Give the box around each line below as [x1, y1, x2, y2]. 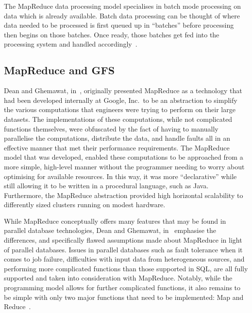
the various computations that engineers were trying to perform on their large [4, 104, 235, 115]
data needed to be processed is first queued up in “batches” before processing [4, 20, 234, 30]
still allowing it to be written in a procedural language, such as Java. [4, 181, 209, 191]
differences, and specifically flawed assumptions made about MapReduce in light [4, 235, 242, 245]
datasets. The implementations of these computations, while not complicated [4, 114, 233, 124]
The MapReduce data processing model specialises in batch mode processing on [4, 1, 241, 11]
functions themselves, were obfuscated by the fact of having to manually [4, 123, 218, 133]
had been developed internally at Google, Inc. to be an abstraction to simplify [4, 95, 237, 105]
